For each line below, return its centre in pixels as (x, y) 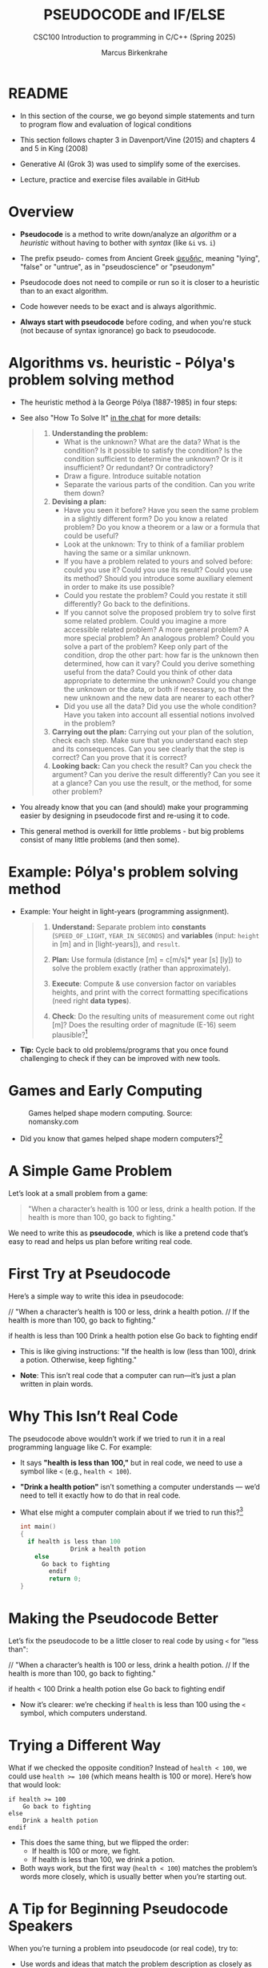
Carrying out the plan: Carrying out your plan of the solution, (153, 731)
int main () (38, 1527)
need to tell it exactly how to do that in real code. (100, 1495)
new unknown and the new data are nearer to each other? (159, 697)
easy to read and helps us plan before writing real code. (100, 1241)
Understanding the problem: (100, 433)
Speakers (41, 1926)
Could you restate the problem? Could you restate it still (155, 595)
